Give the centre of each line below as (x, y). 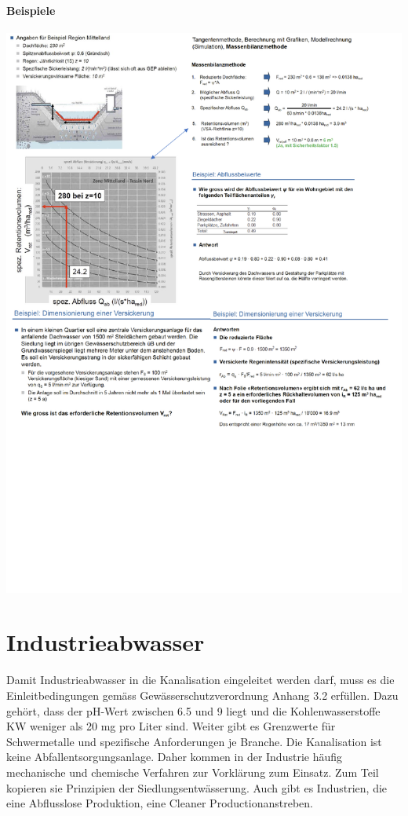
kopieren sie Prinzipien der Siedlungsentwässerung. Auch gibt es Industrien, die (197, 787)
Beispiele (31, 10)
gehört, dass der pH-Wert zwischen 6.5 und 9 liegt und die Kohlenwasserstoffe (193, 710)
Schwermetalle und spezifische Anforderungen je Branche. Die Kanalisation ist (194, 741)
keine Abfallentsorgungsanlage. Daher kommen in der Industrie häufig (175, 757)
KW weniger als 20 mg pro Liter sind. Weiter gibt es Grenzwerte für (171, 726)
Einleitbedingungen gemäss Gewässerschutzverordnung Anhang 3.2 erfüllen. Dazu (202, 695)
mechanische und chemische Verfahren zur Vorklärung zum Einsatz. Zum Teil (193, 772)
